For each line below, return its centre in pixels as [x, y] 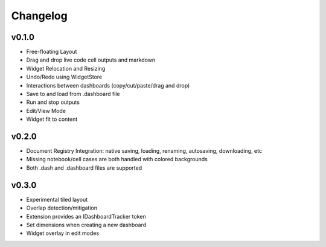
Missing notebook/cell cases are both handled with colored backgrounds [117, 159]
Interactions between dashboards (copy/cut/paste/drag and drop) [108, 85]
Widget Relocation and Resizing [66, 68]
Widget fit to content [52, 119]
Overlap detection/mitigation [62, 208]
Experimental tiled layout [57, 199]
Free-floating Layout [52, 52]
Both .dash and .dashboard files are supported [84, 168]
